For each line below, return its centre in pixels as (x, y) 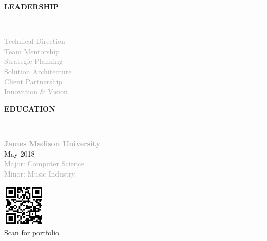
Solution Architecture (38, 71)
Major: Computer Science (44, 163)
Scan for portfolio (32, 232)
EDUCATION (30, 108)
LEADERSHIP (32, 6)
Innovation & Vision (36, 91)
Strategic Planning (33, 61)
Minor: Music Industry (40, 173)
